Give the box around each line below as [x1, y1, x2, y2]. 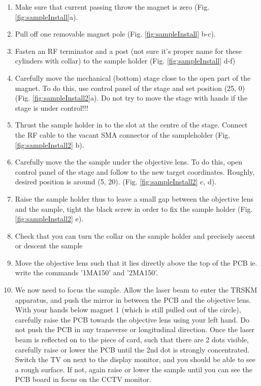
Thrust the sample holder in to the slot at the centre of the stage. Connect [15, 119, 248, 130]
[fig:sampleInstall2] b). [15, 139, 84, 150]
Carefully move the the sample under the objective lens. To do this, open [15, 156, 242, 167]
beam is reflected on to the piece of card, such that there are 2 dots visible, [15, 334, 249, 345]
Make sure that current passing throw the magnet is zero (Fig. [15, 2, 210, 12]
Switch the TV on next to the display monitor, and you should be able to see [15, 354, 255, 365]
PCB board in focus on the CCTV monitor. [15, 374, 151, 384]
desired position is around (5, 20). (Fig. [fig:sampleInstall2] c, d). [15, 176, 217, 187]
